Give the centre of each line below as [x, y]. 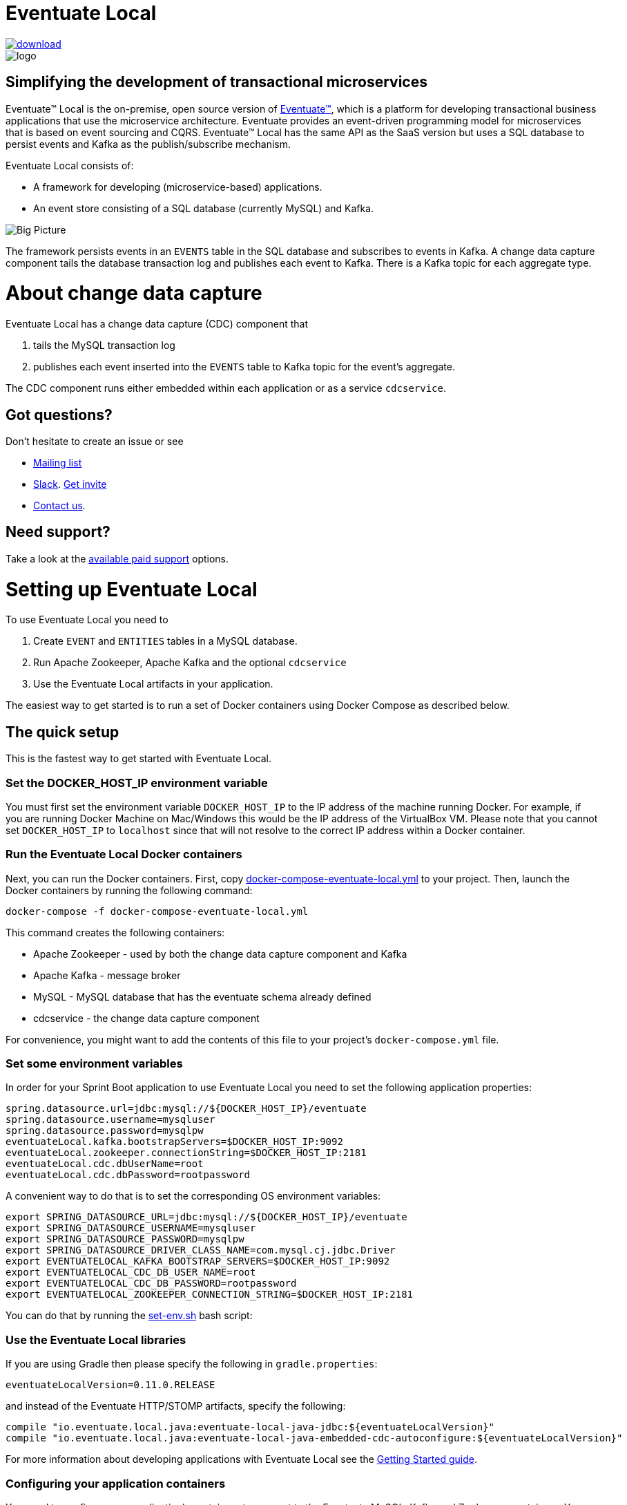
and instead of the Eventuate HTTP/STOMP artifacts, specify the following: [176, 1406]
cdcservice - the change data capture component [146, 1018]
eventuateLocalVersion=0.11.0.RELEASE [110, 1385]
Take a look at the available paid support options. [117, 558]
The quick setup [62, 732]
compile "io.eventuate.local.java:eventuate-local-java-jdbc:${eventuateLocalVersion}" [250, 1427]
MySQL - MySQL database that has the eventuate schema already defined [202, 996]
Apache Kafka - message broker [107, 975]
